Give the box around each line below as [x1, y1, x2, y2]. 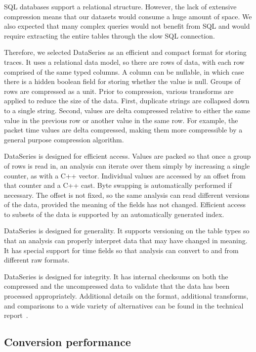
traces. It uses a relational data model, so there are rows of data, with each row [4, 56, 245, 67]
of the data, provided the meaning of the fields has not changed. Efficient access [4, 199, 246, 210]
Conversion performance [4, 334, 131, 350]
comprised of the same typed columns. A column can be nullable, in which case [4, 66, 244, 77]
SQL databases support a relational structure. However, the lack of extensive [4, 1, 237, 11]
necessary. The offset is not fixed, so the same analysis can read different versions [4, 189, 250, 200]
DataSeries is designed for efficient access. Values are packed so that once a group [4, 151, 251, 161]
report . [4, 310, 28, 320]
